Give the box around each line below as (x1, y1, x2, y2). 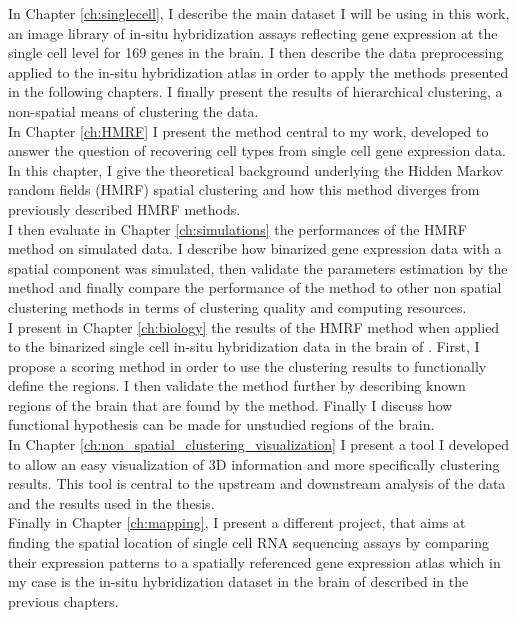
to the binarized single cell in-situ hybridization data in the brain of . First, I (8, 336, 480, 357)
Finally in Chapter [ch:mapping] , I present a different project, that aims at (8, 512, 466, 533)
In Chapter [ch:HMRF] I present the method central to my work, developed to (8, 120, 489, 141)
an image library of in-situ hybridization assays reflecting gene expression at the (8, 22, 498, 43)
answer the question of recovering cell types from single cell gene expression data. (8, 140, 506, 161)
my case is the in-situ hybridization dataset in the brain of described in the (8, 571, 469, 592)
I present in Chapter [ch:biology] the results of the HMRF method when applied (8, 316, 500, 337)
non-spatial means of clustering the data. (8, 100, 259, 121)
